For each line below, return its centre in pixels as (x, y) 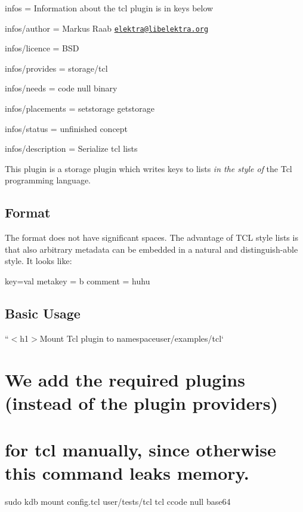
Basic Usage (43, 313)
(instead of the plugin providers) (141, 402)
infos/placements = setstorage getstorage (80, 108)
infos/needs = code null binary (61, 88)
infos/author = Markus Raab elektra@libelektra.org (107, 28)
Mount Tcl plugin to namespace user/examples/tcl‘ (132, 338)
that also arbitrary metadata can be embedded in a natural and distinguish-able (151, 249)
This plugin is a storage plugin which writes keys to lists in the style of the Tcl (149, 168)
